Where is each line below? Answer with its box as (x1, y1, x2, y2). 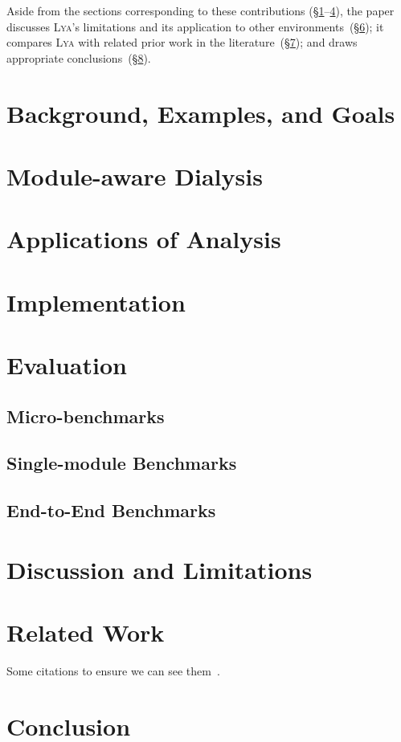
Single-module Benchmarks (6, 450, 237, 475)
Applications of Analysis (6, 222, 281, 255)
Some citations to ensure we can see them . (6, 662, 220, 679)
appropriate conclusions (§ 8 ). (6, 49, 151, 66)
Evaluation (6, 349, 127, 381)
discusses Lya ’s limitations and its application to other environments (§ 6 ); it (6, 18, 384, 35)
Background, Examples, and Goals (6, 96, 395, 129)
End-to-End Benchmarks (6, 498, 216, 523)
